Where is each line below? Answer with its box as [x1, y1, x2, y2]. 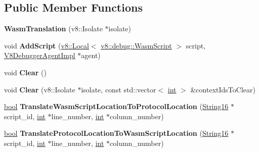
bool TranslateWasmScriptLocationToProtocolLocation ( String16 [4, 101, 229, 112]
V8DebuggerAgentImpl [4, 50, 75, 61]
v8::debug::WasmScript [101, 40, 172, 50]
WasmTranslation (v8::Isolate [4, 23, 103, 34]
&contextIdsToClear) [190, 84, 255, 94]
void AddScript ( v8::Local [4, 40, 89, 50]
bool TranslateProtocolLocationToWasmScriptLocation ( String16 [4, 128, 229, 138]
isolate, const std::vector [81, 84, 156, 94]
